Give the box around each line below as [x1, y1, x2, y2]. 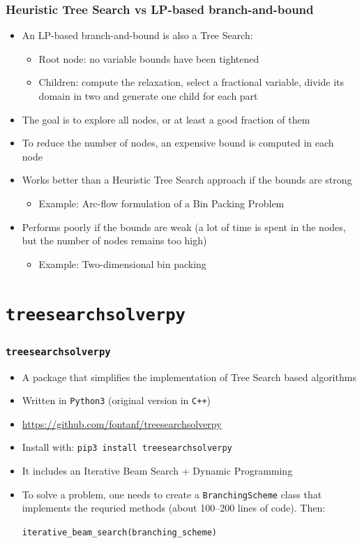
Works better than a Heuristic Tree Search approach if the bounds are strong [22, 172, 352, 187]
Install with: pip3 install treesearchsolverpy [22, 440, 232, 454]
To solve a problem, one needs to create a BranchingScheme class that [22, 486, 322, 501]
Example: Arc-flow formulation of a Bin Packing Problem [38, 195, 285, 210]
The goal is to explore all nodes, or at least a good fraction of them [22, 112, 310, 126]
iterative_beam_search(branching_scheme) [22, 527, 217, 537]
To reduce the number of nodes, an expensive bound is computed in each [22, 135, 334, 150]
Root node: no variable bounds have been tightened [38, 51, 259, 66]
